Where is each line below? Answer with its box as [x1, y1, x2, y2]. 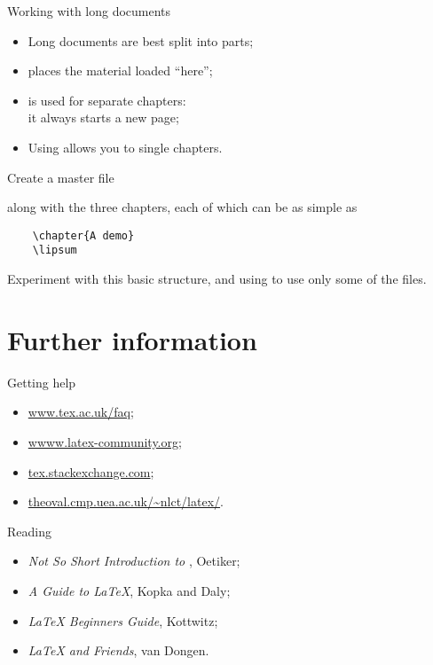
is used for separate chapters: [28, 90, 186, 109]
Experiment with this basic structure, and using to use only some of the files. [7, 270, 427, 288]
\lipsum [32, 244, 77, 257]
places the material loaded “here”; [28, 61, 213, 80]
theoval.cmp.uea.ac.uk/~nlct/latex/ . [28, 492, 224, 511]
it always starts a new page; [28, 108, 179, 127]
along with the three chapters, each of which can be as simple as [7, 198, 358, 216]
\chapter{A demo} [32, 229, 135, 242]
